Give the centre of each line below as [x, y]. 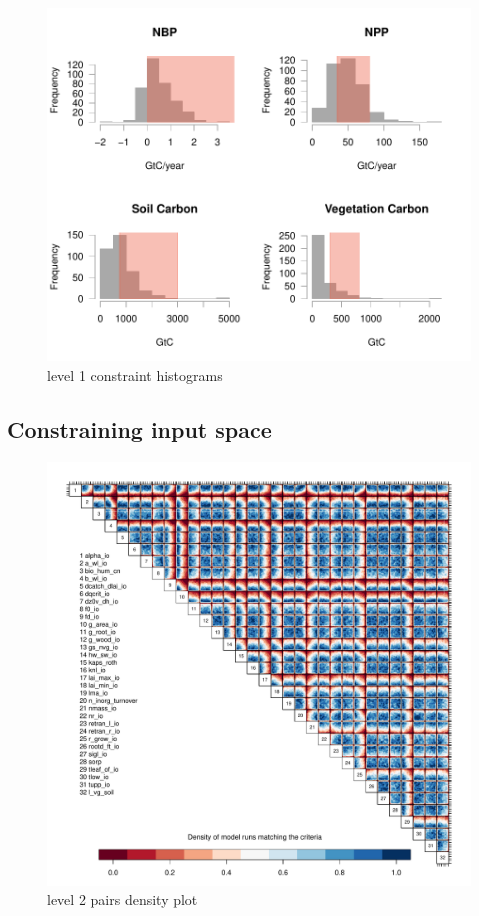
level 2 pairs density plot [122, 899]
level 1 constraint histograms [135, 374]
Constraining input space [139, 428]
